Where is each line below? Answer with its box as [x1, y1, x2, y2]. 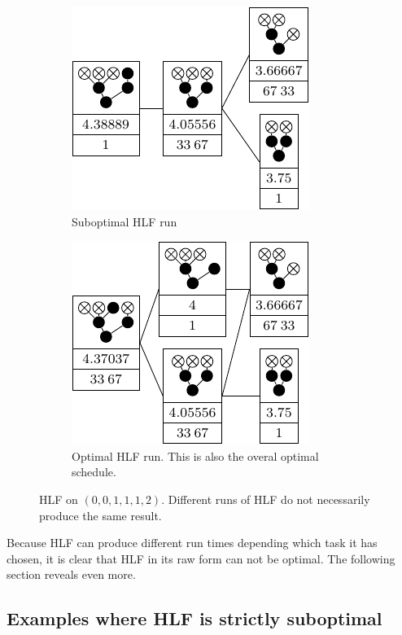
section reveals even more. [7, 566, 136, 583]
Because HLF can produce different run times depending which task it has [7, 534, 378, 551]
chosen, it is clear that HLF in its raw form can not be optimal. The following [7, 550, 395, 567]
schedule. [72, 463, 116, 480]
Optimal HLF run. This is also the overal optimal [72, 447, 319, 464]
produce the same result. [39, 506, 162, 523]
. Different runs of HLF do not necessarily [161, 490, 370, 507]
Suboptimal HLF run [72, 212, 177, 230]
